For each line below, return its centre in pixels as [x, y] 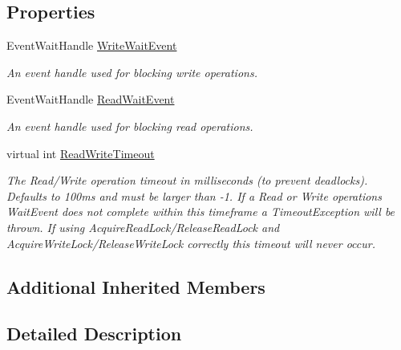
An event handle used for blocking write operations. [132, 72]
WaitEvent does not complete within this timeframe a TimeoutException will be [201, 212]
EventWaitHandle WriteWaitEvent [92, 45]
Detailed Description [94, 334]
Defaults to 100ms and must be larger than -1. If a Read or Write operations [194, 195]
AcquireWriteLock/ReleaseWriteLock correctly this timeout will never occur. [191, 243]
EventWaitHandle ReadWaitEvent [91, 99]
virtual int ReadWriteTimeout [81, 153]
